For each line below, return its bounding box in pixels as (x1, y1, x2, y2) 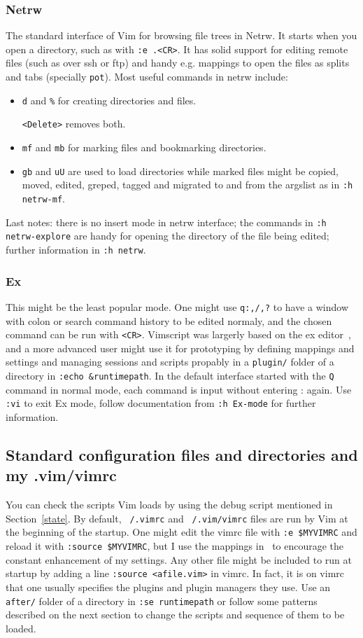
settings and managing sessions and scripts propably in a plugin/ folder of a (6, 354, 334, 369)
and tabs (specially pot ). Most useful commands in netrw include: (6, 69, 288, 84)
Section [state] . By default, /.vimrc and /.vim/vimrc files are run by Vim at (6, 511, 348, 525)
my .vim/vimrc (6, 464, 117, 486)
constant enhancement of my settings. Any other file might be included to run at (6, 552, 352, 567)
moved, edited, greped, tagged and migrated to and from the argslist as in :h (22, 177, 353, 192)
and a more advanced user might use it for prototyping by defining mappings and (6, 340, 355, 355)
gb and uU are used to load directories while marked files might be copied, (22, 163, 339, 178)
